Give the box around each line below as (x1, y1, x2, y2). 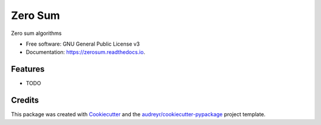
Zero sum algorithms (11, 30, 62, 37)
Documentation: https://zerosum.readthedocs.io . (26, 49, 146, 56)
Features (11, 64, 45, 74)
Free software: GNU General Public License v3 (26, 40, 140, 47)
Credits (11, 95, 39, 105)
